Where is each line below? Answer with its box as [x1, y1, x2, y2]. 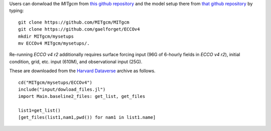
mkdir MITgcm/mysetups [18, 33, 74, 39]
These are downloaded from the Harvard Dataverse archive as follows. [9, 68, 156, 74]
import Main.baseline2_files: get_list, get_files [18, 93, 146, 99]
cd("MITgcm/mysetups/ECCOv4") [18, 79, 93, 85]
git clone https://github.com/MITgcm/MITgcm [18, 19, 130, 25]
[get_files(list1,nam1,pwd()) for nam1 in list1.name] [18, 114, 156, 120]
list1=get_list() [18, 108, 61, 113]
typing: [9, 8, 24, 14]
